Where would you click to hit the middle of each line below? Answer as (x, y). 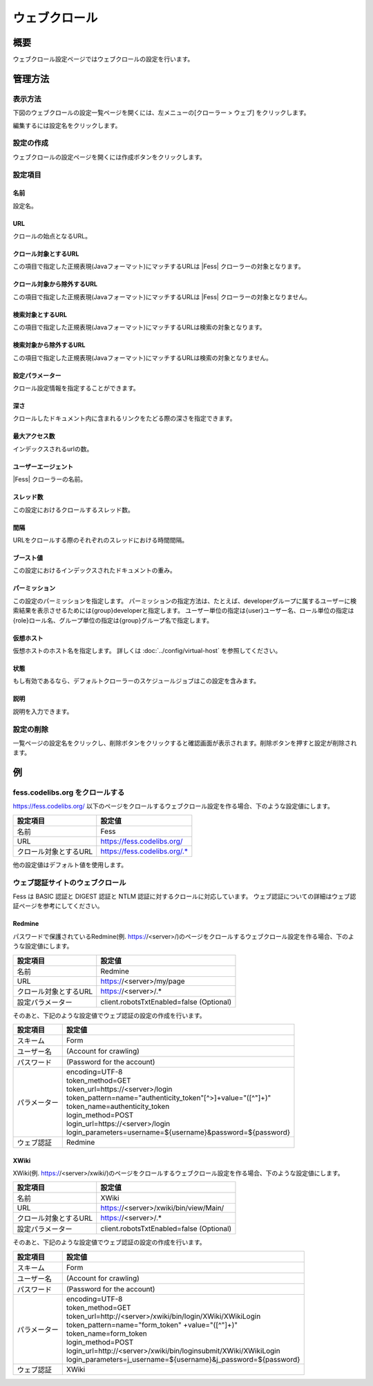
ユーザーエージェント (43, 466)
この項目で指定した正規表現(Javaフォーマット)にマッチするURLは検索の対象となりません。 (143, 358)
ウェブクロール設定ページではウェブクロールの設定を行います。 (103, 59)
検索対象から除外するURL (49, 345)
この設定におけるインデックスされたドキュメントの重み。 (94, 571)
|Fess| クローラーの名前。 (49, 480)
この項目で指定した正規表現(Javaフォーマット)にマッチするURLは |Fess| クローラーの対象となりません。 (162, 296)
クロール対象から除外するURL (55, 284)
